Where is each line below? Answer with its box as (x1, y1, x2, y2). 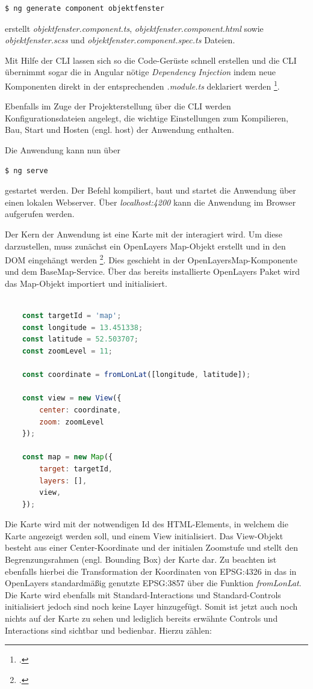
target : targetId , (39, 464, 113, 473)
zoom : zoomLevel (39, 417, 104, 426)
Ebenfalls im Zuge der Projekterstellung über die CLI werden (5, 100, 231, 112)
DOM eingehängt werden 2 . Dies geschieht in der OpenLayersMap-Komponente (5, 252, 297, 266)
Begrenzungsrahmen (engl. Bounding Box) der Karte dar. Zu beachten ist (5, 553, 277, 566)
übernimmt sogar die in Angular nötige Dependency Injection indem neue (5, 66, 276, 78)
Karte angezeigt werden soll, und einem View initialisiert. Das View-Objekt (5, 529, 284, 542)
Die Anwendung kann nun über (5, 144, 120, 156)
